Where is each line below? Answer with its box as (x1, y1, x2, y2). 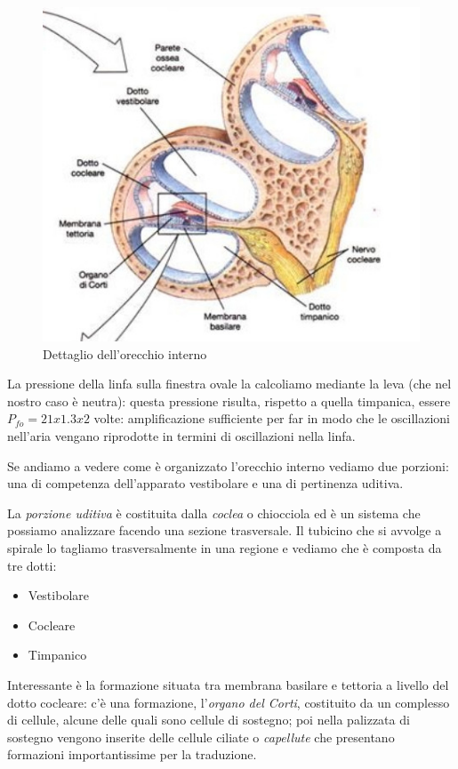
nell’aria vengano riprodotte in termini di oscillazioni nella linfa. (7, 427, 356, 445)
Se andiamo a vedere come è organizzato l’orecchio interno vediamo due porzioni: (7, 456, 449, 475)
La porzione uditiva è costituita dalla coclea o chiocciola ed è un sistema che (7, 503, 421, 522)
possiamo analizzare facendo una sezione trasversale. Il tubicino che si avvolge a (7, 521, 442, 540)
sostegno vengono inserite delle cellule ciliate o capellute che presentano (7, 727, 395, 746)
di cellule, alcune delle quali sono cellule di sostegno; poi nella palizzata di (7, 710, 410, 729)
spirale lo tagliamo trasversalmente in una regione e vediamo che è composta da (7, 538, 442, 557)
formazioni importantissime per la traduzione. (7, 745, 257, 764)
